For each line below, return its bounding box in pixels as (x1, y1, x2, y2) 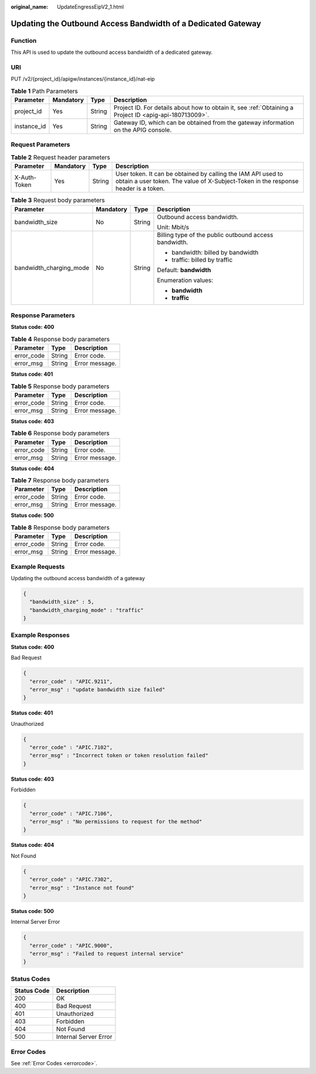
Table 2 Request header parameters (11, 153, 111, 161)
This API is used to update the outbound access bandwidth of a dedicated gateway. (11, 49, 213, 56)
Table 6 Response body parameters (11, 429, 110, 437)
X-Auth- (14, 173, 37, 181)
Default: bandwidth (157, 266, 211, 274)
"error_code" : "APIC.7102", (29, 744, 114, 751)
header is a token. (115, 184, 165, 193)
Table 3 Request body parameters (11, 196, 105, 204)
